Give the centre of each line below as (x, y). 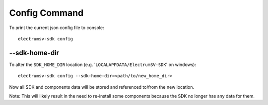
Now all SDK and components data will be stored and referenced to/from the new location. (102, 87)
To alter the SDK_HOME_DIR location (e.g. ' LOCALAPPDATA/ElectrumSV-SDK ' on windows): (103, 65)
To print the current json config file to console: (57, 28)
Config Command (46, 13)
